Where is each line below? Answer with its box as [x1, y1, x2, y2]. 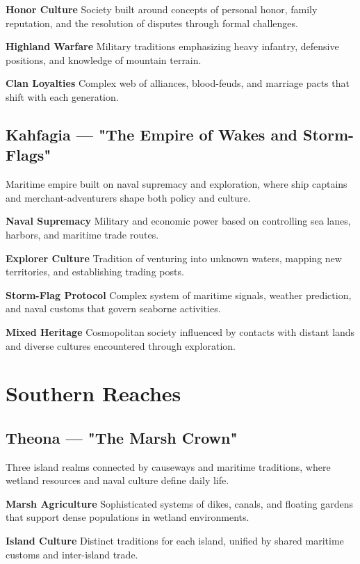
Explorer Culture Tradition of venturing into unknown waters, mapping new [6, 250, 342, 265]
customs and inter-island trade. [6, 547, 138, 561]
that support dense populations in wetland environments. [6, 510, 249, 524]
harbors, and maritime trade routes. [6, 227, 159, 241]
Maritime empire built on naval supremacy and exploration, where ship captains [6, 177, 347, 191]
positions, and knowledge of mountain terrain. [6, 52, 202, 67]
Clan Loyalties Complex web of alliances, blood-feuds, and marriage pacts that [6, 76, 350, 90]
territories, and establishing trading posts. [6, 264, 184, 279]
